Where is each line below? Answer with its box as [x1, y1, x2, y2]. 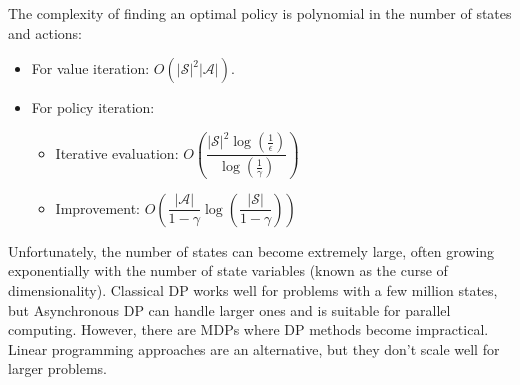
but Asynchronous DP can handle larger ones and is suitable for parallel [8, 299, 451, 320]
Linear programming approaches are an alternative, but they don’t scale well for [8, 338, 500, 359]
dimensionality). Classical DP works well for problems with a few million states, [8, 279, 498, 300]
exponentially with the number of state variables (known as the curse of [8, 260, 448, 281]
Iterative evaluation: [55, 142, 179, 163]
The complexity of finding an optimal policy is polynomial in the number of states [8, 3, 512, 23]
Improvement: [55, 197, 141, 218]
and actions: [8, 22, 82, 43]
